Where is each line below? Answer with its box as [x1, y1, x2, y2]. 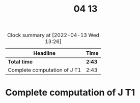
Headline [33, 50, 56, 57]
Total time [8, 58, 33, 65]
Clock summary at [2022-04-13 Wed [7, 31, 99, 39]
